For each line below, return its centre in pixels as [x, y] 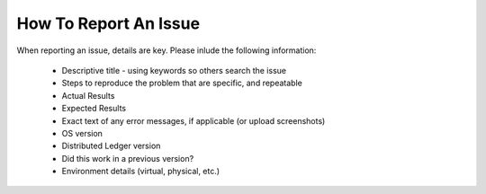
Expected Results [94, 109]
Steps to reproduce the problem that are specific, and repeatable [182, 83]
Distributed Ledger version [111, 146]
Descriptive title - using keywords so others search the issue [174, 70]
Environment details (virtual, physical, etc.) [141, 172]
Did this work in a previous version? [128, 158]
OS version [82, 133]
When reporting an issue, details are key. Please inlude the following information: [166, 50]
